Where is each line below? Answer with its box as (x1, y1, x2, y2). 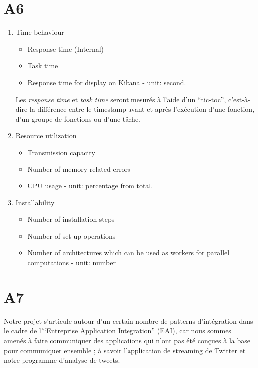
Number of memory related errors (27, 164, 130, 174)
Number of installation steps (27, 214, 115, 224)
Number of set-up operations (27, 230, 116, 241)
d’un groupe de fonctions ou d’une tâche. (15, 113, 141, 124)
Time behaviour (15, 27, 64, 37)
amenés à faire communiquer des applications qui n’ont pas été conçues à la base (4, 335, 250, 345)
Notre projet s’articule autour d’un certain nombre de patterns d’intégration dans (4, 315, 253, 326)
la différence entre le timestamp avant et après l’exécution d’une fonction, (29, 104, 255, 114)
